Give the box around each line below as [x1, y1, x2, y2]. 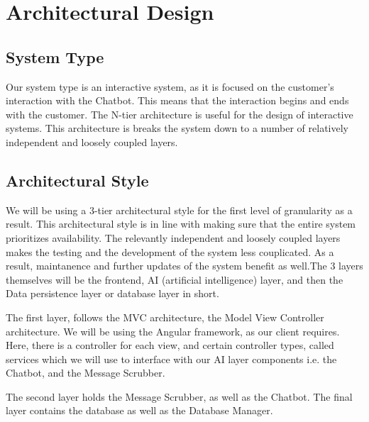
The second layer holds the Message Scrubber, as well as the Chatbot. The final [6, 389, 353, 404]
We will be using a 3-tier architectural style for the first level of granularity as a [6, 202, 353, 217]
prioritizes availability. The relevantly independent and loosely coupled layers [6, 230, 341, 245]
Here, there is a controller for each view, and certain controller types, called [6, 338, 334, 352]
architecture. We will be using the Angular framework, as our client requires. [6, 323, 340, 338]
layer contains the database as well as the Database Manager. [6, 403, 273, 418]
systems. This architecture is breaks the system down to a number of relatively [6, 121, 348, 135]
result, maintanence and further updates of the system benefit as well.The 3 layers [6, 258, 363, 273]
